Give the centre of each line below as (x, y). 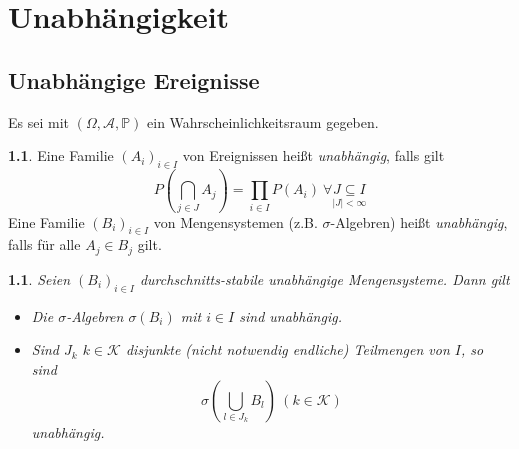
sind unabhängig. (290, 315)
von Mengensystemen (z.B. (235, 221)
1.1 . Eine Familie (61, 155)
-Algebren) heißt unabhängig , (419, 221)
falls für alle (44, 244)
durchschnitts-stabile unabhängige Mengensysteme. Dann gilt (324, 278)
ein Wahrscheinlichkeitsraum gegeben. (263, 121)
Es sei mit (38, 121)
